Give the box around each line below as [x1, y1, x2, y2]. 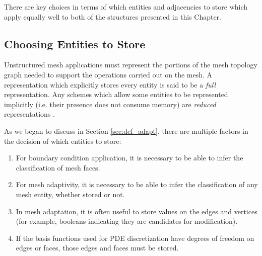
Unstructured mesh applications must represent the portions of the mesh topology [4, 59, 257, 70]
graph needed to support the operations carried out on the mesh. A [4, 69, 213, 79]
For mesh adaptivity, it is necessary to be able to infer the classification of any [16, 179, 258, 190]
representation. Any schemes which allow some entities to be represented [4, 89, 228, 100]
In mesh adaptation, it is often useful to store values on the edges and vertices [16, 206, 257, 216]
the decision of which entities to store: [4, 135, 121, 146]
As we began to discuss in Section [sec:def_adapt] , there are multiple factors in [4, 125, 248, 136]
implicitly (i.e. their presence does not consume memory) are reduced [4, 99, 216, 109]
